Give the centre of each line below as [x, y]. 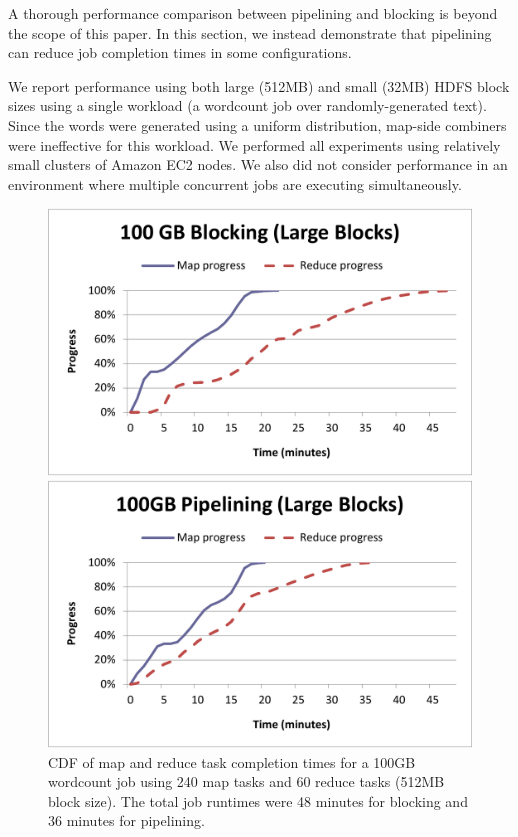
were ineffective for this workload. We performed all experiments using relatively [254, 144]
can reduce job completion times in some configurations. [180, 52]
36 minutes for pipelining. [126, 820]
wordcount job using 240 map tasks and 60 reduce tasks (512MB [246, 781]
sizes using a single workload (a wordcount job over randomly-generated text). [247, 105]
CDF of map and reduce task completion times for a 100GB [232, 761]
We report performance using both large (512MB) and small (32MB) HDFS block [259, 85]
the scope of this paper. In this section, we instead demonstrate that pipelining [250, 32]
